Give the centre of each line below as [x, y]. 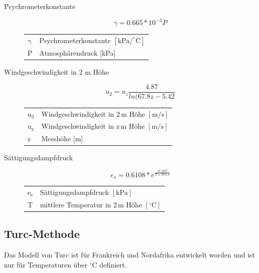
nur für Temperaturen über [46, 264]
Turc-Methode [42, 234]
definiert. [113, 264]
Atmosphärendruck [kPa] [77, 53]
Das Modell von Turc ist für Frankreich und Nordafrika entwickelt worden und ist [130, 255]
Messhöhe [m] [62, 139]
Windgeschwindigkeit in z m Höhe [93, 126]
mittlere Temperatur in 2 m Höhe [91, 204]
